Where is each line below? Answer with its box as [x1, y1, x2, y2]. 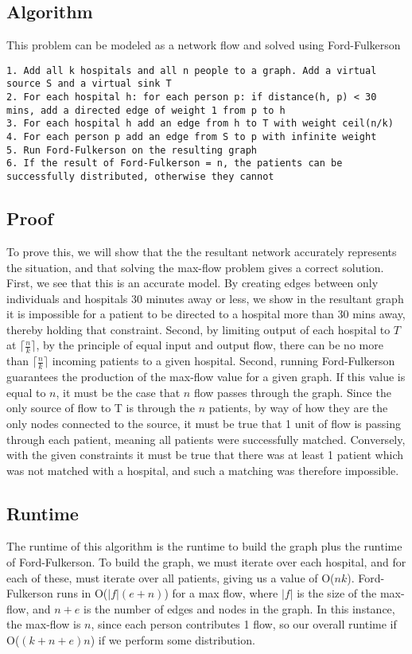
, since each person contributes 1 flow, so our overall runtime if [91, 616, 397, 633]
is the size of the [297, 585, 377, 601]
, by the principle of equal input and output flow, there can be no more [36, 337, 383, 353]
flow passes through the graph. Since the [193, 383, 391, 400]
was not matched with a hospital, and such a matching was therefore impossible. [6, 461, 399, 478]
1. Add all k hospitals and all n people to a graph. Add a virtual [6, 64, 377, 76]
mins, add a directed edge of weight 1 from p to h [6, 104, 286, 116]
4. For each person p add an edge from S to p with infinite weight [6, 131, 377, 143]
